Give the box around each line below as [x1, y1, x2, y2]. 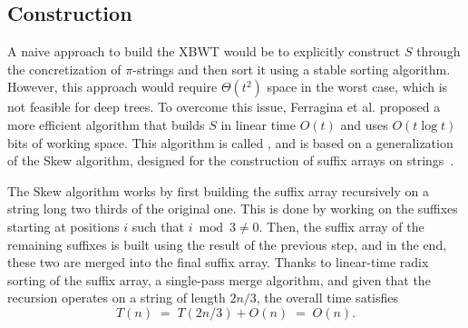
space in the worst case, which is [267, 77, 448, 96]
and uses [340, 114, 388, 134]
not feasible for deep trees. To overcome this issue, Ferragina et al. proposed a [7, 97, 441, 116]
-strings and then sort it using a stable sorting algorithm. [132, 59, 451, 78]
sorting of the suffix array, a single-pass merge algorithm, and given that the [7, 270, 431, 289]
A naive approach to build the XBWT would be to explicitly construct [7, 42, 401, 61]
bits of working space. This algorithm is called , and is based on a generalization [7, 133, 453, 152]
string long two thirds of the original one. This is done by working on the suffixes [7, 199, 458, 218]
